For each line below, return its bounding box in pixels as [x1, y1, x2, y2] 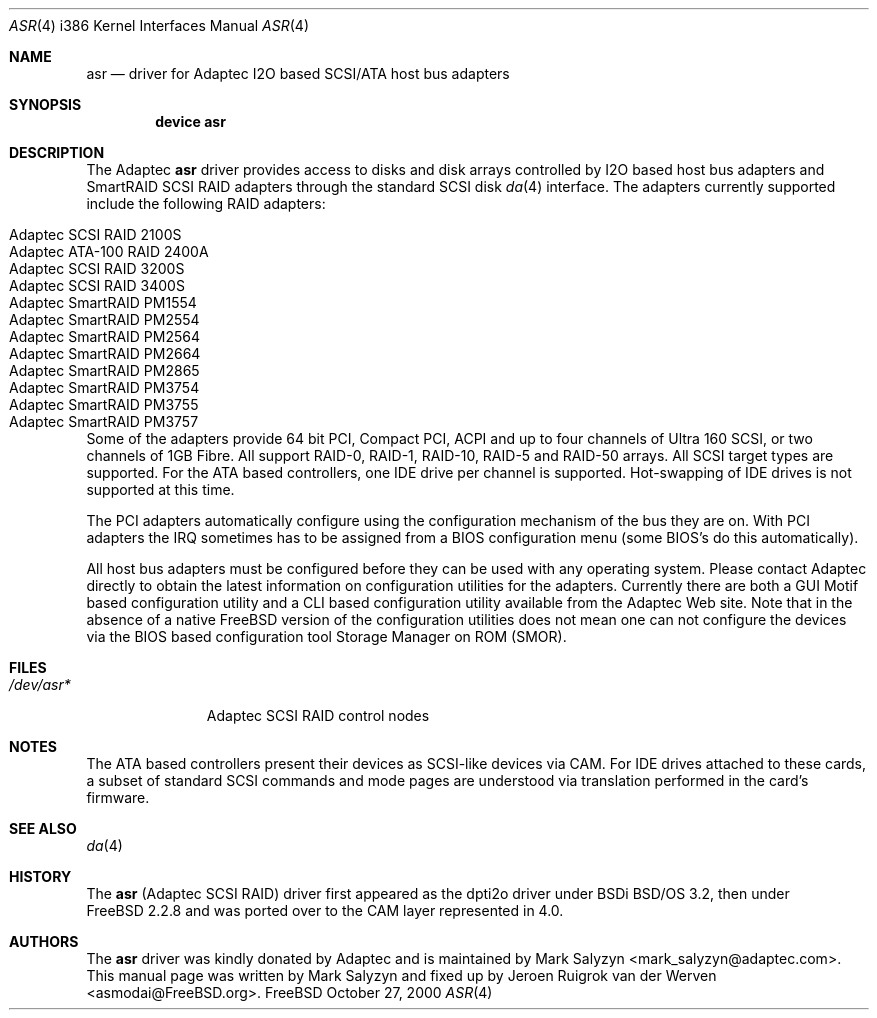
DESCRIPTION [9, 144, 105, 161]
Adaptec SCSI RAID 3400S [9, 277, 185, 294]
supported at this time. [86, 481, 235, 498]
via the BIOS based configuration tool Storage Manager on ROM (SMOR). [86, 628, 567, 645]
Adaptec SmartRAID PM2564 [9, 328, 201, 345]
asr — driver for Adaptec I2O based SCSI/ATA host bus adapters [86, 65, 510, 82]
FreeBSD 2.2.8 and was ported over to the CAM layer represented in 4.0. [86, 902, 564, 919]
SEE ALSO [9, 820, 77, 837]
